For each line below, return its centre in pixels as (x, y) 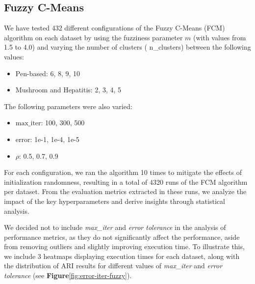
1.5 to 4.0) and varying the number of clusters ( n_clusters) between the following (127, 47)
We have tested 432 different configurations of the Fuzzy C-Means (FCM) (115, 28)
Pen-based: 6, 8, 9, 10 (48, 73)
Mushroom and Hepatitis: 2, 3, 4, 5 (68, 90)
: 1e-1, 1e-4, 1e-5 (55, 139)
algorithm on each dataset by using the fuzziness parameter (93, 37)
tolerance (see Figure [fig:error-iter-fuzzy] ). (68, 275)
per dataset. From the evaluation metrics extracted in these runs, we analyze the (125, 191)
